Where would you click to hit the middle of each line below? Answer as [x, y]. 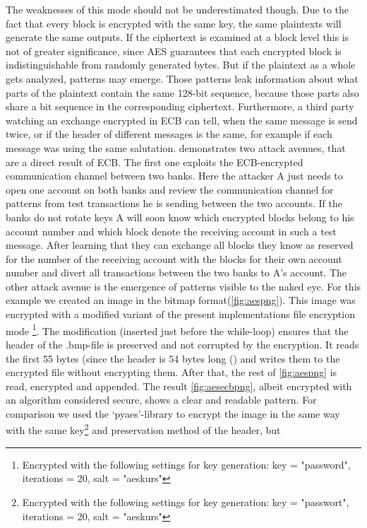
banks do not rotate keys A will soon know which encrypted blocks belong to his [180, 217]
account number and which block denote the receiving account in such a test [171, 231]
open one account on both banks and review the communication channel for [170, 189]
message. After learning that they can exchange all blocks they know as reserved [180, 245]
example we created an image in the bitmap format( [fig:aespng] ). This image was [181, 300]
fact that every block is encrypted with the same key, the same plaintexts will [174, 23]
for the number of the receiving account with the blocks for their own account [174, 258]
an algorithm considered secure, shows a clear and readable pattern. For [161, 400]
